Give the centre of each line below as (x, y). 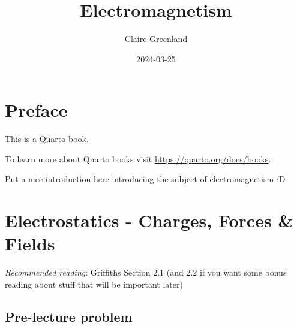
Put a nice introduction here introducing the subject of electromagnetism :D (145, 179)
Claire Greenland (156, 39)
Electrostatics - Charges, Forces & (149, 220)
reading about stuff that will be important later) (94, 284)
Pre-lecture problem (69, 316)
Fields (30, 244)
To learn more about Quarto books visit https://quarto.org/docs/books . (138, 159)
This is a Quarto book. (47, 139)
